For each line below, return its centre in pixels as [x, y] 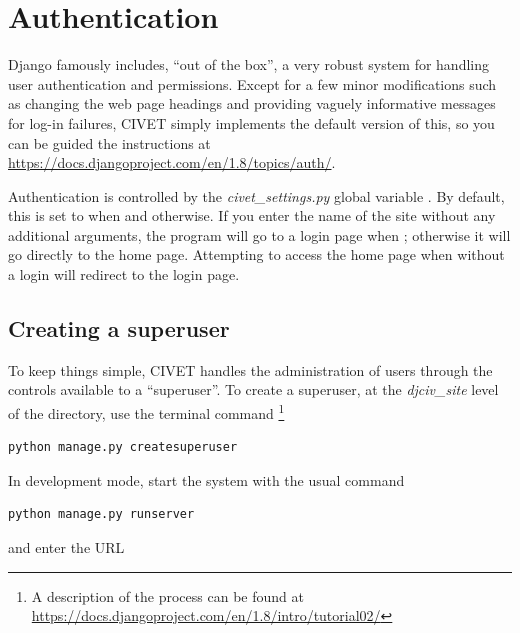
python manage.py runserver [101, 514]
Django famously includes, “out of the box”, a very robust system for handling [249, 64]
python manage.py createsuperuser [123, 447]
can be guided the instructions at [109, 142]
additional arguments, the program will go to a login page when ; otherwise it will [259, 234]
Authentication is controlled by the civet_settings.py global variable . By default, [256, 195]
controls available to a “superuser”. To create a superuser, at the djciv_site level [253, 389]
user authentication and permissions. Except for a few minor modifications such [252, 83]
